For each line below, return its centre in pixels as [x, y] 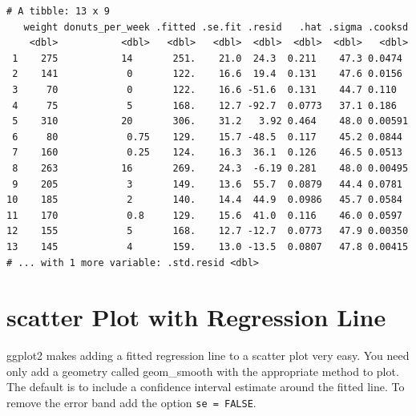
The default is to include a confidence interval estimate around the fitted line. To [206, 387]
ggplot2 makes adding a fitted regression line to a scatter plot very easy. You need [208, 355]
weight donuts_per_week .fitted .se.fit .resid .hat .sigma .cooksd [216, 27]
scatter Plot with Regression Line [196, 317]
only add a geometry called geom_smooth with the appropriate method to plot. [203, 371]
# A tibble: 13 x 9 [58, 11]
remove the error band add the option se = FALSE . [131, 402]
